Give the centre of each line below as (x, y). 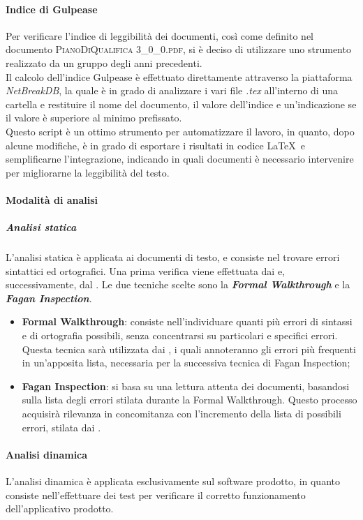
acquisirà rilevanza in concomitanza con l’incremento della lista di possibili (181, 414)
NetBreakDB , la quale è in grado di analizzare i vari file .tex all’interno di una (172, 90)
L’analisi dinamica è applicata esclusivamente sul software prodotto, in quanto (173, 481)
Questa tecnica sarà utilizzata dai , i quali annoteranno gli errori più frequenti (189, 349)
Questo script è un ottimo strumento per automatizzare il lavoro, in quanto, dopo (180, 131)
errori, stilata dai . (61, 427)
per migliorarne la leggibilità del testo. (88, 172)
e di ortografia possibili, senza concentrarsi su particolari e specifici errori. (180, 335)
